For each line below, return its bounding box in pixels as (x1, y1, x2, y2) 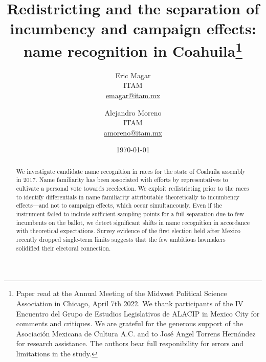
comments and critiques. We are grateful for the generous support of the (16, 318, 243, 329)
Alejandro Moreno (104, 107, 162, 118)
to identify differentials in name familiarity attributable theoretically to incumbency (16, 192, 240, 201)
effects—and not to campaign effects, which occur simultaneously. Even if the (16, 201, 222, 210)
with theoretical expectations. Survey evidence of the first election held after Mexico (16, 227, 241, 235)
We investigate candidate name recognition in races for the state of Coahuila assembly (16, 167, 246, 175)
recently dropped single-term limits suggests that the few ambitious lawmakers (16, 235, 226, 244)
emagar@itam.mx (105, 90, 161, 101)
